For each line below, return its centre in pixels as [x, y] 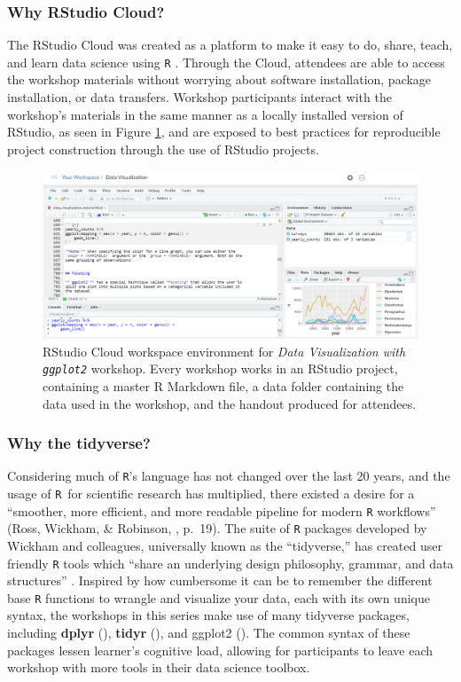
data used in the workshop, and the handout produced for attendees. [230, 403]
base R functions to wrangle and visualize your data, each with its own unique [219, 597]
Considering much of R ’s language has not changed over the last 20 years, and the [229, 476]
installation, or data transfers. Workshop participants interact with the [199, 97]
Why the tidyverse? [79, 443]
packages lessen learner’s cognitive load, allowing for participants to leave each [220, 650]
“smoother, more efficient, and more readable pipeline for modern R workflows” [222, 510]
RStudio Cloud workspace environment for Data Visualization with [224, 351]
